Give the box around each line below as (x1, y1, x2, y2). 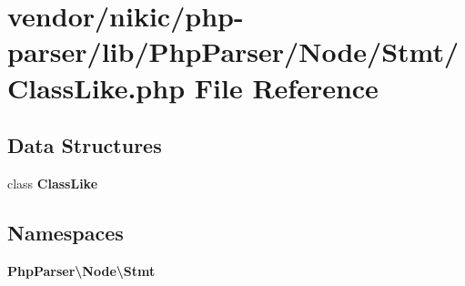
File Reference (194, 68, 379, 106)
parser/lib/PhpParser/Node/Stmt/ (7, 33, 460, 70)
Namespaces (7, 218, 124, 246)
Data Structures (7, 131, 162, 159)
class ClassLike (7, 173, 98, 192)
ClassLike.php (7, 68, 186, 106)
